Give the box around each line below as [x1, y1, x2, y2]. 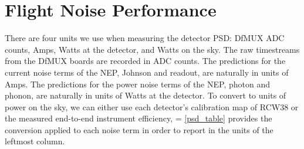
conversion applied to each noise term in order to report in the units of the [5, 123, 273, 136]
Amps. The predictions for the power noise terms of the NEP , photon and [5, 77, 270, 90]
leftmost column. [5, 135, 65, 147]
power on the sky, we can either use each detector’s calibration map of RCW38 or [5, 100, 299, 113]
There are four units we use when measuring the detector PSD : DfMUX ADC [5, 32, 285, 44]
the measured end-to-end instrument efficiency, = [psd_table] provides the [5, 112, 272, 124]
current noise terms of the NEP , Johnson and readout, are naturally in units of [5, 66, 289, 78]
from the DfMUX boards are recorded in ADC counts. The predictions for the [5, 55, 286, 67]
